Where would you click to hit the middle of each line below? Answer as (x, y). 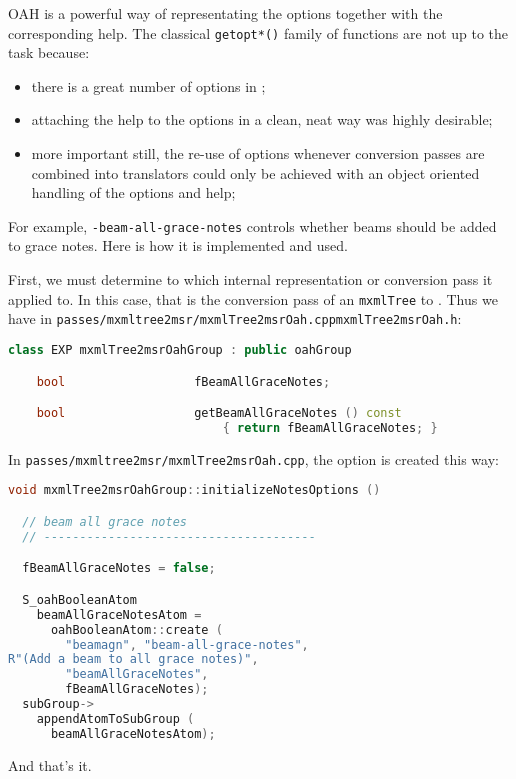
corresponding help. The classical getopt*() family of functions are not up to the (258, 32)
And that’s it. (50, 764)
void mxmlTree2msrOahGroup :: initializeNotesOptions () (194, 490)
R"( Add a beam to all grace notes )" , (133, 659)
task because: (49, 52)
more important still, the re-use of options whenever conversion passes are (258, 153)
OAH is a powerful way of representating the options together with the (225, 13)
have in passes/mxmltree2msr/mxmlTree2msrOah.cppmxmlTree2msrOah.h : (235, 318)
